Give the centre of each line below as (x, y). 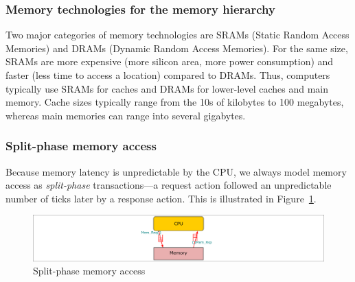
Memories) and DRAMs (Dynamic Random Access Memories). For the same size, (177, 48)
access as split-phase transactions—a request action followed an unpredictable (169, 185)
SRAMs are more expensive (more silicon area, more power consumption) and (170, 61)
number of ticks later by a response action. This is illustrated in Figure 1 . (161, 198)
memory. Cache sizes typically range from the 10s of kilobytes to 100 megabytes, (175, 102)
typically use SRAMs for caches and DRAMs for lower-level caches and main (167, 88)
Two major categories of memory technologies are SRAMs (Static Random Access (177, 35)
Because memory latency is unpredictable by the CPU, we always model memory (176, 171)
